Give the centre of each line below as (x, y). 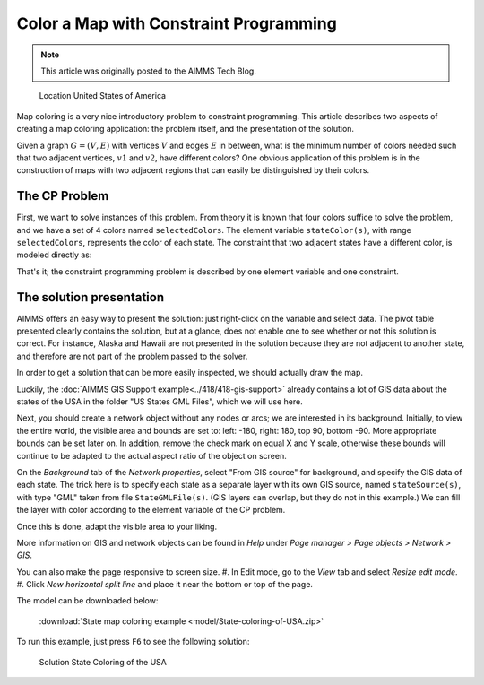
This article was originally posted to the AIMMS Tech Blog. (149, 71)
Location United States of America (102, 96)
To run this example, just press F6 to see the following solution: (133, 642)
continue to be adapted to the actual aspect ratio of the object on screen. (151, 455)
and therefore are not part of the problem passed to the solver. (132, 356)
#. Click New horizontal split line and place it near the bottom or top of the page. (165, 585)
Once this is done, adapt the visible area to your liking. (117, 526)
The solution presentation (91, 297)
